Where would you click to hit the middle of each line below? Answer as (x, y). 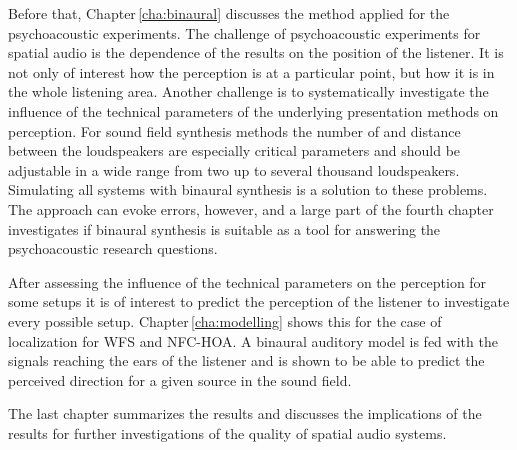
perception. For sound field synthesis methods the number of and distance (234, 130)
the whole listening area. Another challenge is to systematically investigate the (248, 91)
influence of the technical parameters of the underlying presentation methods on (253, 110)
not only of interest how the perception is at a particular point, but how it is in (251, 71)
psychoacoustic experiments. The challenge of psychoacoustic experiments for (244, 32)
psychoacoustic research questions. (113, 248)
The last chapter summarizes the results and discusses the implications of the (245, 413)
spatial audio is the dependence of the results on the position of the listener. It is (256, 52)
